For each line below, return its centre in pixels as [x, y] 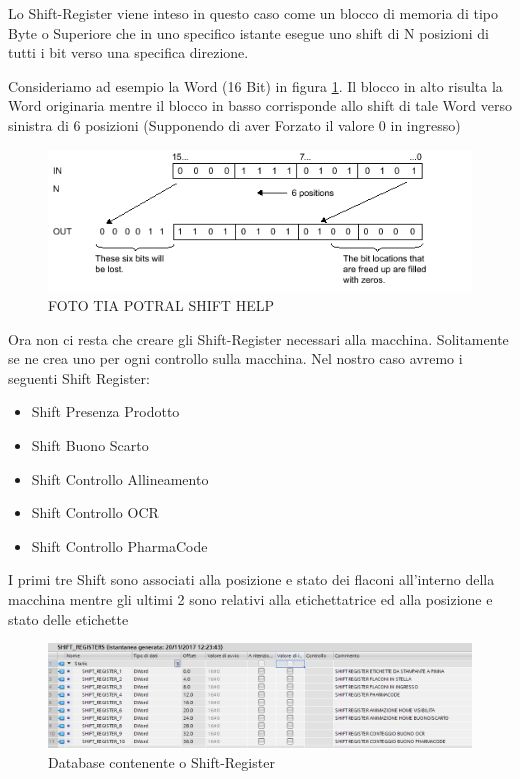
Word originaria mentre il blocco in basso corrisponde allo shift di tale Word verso [260, 105]
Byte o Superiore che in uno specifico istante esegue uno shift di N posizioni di [248, 32]
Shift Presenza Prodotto [105, 411]
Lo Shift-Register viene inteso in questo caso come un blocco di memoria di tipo [253, 13]
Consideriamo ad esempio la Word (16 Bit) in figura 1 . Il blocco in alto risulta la [255, 85]
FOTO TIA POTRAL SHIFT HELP [161, 305]
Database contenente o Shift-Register [161, 761]
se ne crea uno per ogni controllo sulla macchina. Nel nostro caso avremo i [235, 358]
